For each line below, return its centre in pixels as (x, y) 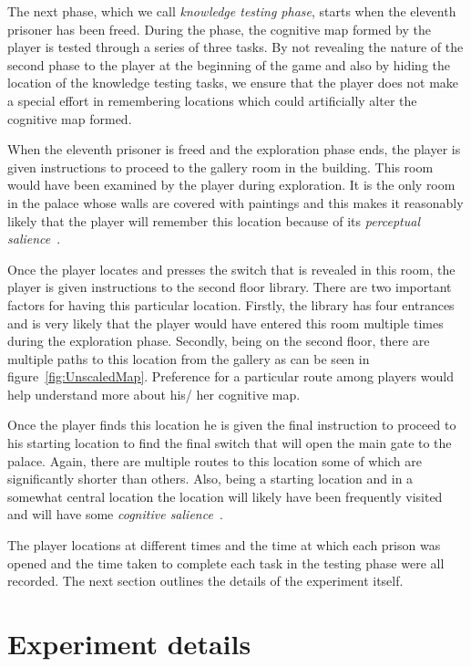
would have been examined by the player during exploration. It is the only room (231, 185)
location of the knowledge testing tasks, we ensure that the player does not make (233, 83)
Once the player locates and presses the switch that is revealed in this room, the (231, 269)
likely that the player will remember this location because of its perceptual (214, 220)
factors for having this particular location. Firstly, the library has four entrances (231, 304)
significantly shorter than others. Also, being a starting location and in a (210, 479)
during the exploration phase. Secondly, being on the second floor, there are (219, 341)
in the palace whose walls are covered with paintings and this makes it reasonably (235, 202)
